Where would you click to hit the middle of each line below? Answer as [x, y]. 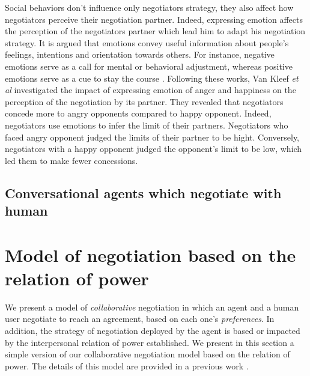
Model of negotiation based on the [150, 254]
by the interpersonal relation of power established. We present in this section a [150, 342]
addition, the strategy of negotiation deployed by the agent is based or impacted [153, 330]
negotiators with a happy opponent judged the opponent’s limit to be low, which [153, 149]
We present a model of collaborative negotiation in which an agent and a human [152, 307]
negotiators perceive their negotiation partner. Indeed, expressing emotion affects [154, 19]
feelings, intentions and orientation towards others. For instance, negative [140, 54]
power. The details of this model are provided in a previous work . [127, 365]
